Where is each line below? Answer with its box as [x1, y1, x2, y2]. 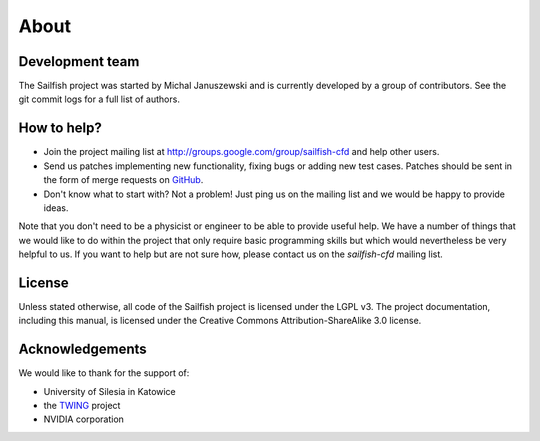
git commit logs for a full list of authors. [18, 93, 180, 105]
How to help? [18, 120, 102, 137]
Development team [18, 53, 140, 70]
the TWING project [43, 400, 121, 412]
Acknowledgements [18, 341, 147, 358]
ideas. [43, 201, 69, 214]
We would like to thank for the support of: [18, 367, 190, 379]
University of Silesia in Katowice [43, 385, 177, 397]
